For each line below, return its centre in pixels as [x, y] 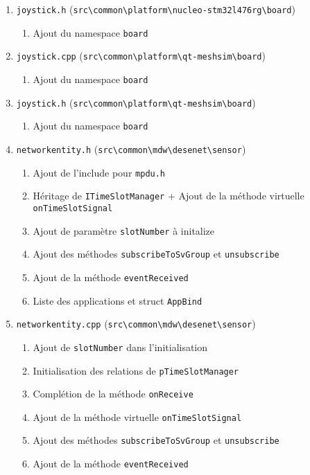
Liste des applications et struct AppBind [118, 300]
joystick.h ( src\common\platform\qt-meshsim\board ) [136, 102]
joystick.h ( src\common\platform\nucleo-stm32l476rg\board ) [156, 9]
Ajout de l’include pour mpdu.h [99, 172]
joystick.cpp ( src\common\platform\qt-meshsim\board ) [141, 56]
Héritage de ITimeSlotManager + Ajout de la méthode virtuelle [169, 196]
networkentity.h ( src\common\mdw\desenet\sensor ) [131, 149]
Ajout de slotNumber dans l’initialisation [120, 347]
